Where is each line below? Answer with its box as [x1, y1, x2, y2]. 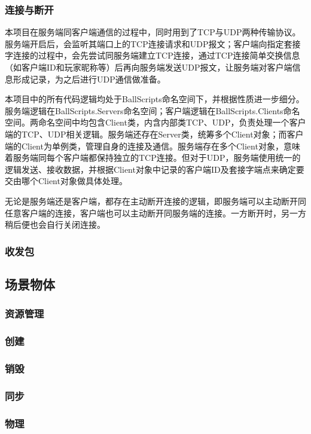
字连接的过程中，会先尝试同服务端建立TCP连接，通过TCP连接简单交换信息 [5, 49, 300, 62]
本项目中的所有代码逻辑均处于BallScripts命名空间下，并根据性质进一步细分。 [5, 93, 304, 105]
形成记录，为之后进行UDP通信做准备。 [13, 72, 166, 85]
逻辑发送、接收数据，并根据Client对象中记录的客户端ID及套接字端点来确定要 [5, 163, 304, 175]
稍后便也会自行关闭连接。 [5, 218, 105, 231]
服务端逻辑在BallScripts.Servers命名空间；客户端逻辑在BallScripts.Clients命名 [5, 104, 300, 117]
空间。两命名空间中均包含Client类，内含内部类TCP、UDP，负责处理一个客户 [5, 116, 306, 129]
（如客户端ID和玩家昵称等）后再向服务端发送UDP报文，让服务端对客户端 [5, 61, 292, 73]
